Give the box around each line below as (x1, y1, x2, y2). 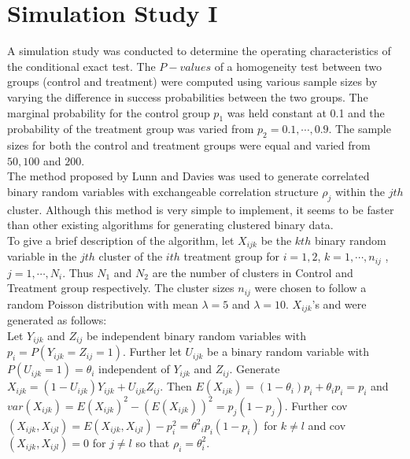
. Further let (122, 343, 182, 360)
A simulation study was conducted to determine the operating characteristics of (7, 43, 391, 59)
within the (334, 183, 385, 199)
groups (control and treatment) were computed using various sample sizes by (7, 73, 378, 90)
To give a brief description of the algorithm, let (7, 231, 235, 248)
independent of (98, 361, 170, 377)
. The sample (328, 120, 391, 137)
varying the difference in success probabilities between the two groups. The (7, 88, 368, 105)
